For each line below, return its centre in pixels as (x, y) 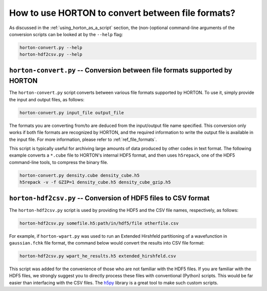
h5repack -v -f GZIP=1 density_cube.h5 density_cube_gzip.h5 (95, 182)
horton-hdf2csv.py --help (51, 55)
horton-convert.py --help (51, 47)
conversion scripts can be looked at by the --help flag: (66, 34)
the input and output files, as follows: (47, 99)
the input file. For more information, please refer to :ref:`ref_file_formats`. (83, 139)
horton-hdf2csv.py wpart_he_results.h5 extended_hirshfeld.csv (98, 256)
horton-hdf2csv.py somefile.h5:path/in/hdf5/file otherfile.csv (99, 223)
